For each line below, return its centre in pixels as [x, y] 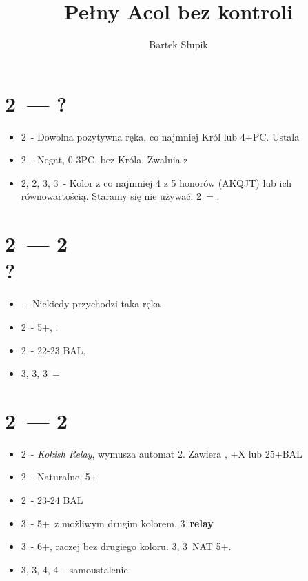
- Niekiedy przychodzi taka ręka [93, 304]
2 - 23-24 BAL [52, 500]
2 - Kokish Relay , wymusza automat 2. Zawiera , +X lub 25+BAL [162, 453]
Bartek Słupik [178, 44]
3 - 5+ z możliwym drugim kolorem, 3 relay [117, 523]
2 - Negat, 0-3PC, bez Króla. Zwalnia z [104, 160]
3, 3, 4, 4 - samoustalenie [74, 569]
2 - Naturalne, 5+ [59, 477]
